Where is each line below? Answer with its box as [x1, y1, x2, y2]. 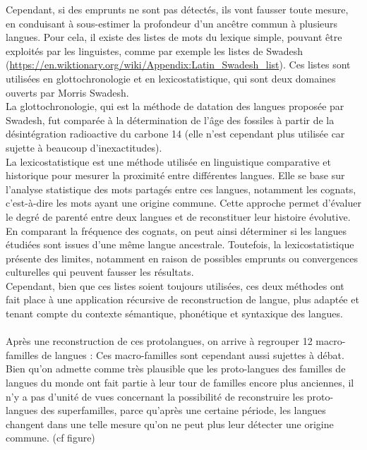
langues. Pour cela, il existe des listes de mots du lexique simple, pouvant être [6, 30, 342, 44]
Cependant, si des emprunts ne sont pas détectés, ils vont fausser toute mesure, [6, 2, 349, 16]
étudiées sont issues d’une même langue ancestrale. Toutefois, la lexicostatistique [6, 237, 354, 252]
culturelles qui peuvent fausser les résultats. [6, 264, 194, 279]
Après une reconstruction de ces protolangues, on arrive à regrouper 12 [6, 334, 313, 348]
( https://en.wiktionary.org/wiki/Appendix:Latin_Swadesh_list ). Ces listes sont [6, 57, 351, 72]
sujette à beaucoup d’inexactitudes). [6, 140, 162, 154]
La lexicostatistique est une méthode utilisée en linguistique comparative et [6, 154, 332, 169]
